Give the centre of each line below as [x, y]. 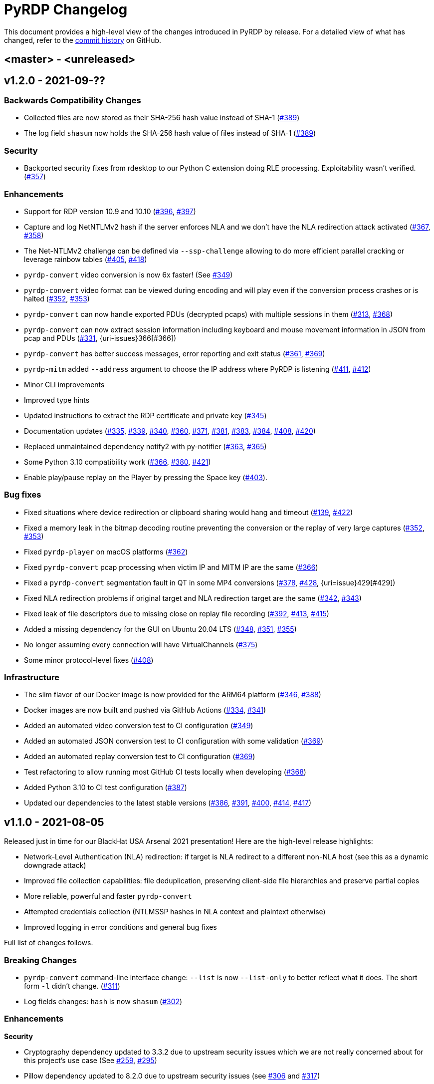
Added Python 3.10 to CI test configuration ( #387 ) [106, 788]
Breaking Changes [41, 960]
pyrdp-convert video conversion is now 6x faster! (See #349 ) [128, 274]
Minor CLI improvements [64, 384]
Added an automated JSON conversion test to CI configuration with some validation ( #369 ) [174, 741]
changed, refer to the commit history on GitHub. [83, 40]
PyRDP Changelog [66, 9]
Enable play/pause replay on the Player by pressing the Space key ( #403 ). [146, 477]
